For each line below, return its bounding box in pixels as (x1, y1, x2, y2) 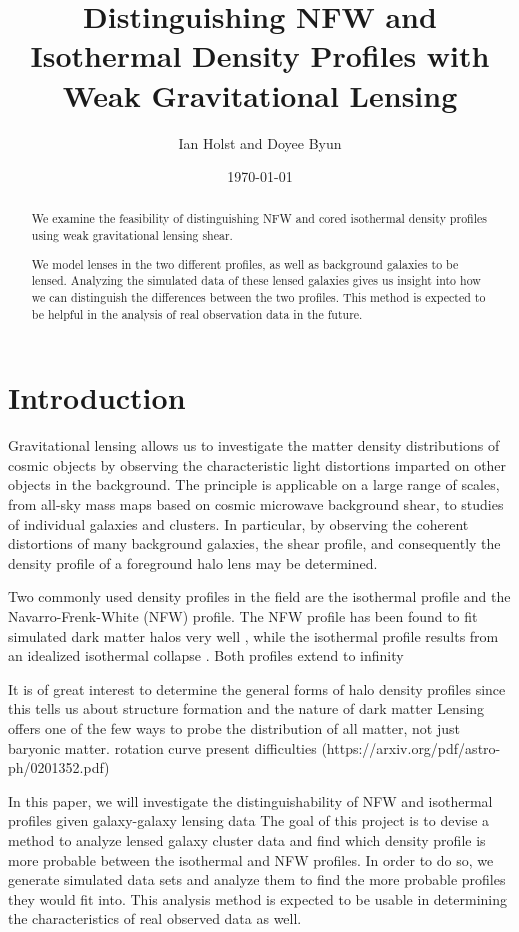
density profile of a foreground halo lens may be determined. (8, 552, 378, 573)
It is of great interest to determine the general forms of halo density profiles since (8, 678, 506, 699)
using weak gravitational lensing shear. (31, 227, 233, 244)
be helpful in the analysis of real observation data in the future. (31, 305, 363, 322)
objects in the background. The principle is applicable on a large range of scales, (8, 474, 500, 495)
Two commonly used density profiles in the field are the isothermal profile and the (8, 586, 511, 607)
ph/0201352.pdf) (8, 757, 110, 778)
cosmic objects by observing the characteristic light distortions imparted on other (8, 454, 507, 475)
